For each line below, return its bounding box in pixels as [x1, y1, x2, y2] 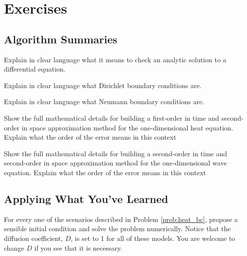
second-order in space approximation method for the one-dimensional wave [4, 158, 227, 168]
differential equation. [4, 64, 66, 74]
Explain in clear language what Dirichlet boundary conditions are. [4, 80, 202, 90]
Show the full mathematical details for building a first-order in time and [4, 112, 219, 123]
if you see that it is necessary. [34, 242, 122, 253]
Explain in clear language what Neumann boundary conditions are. [4, 96, 205, 107]
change [4, 242, 24, 253]
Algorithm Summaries [4, 31, 117, 46]
